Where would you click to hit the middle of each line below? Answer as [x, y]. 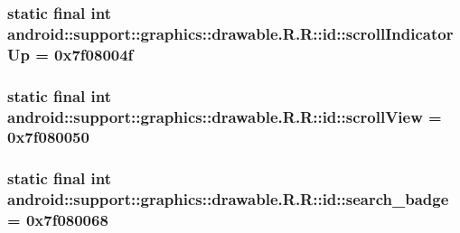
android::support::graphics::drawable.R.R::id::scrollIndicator [230, 33]
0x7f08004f [94, 54]
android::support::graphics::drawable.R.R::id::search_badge [228, 199]
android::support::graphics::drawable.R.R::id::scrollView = [225, 116]
